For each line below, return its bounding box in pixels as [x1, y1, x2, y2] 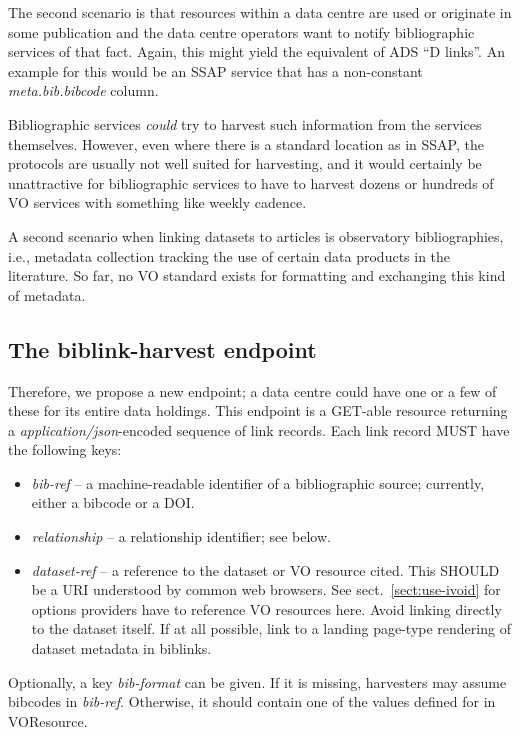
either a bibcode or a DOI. [31, 492, 195, 513]
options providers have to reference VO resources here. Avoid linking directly [31, 598, 502, 619]
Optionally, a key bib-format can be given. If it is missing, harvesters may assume [8, 671, 507, 692]
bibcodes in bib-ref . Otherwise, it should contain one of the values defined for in [8, 691, 496, 712]
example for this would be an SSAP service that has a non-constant [8, 60, 423, 81]
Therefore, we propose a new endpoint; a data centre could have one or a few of [8, 380, 497, 401]
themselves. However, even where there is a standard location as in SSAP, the [8, 133, 484, 154]
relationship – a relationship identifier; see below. [31, 526, 331, 547]
